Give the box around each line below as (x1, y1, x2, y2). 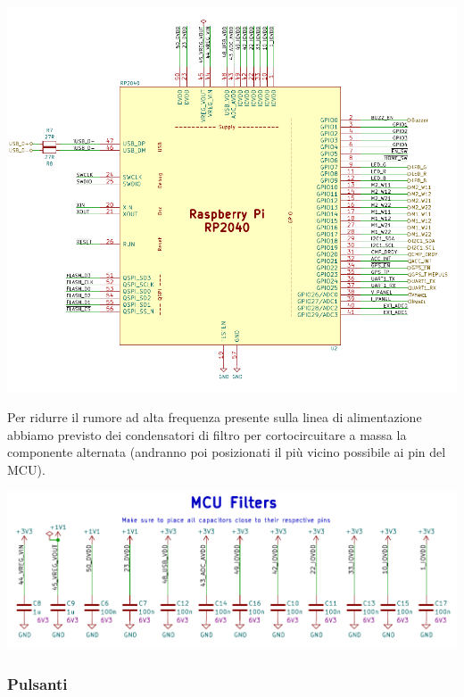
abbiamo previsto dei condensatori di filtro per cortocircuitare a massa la (7, 425, 407, 444)
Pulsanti (7, 672, 68, 694)
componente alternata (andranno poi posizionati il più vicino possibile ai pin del (7, 443, 446, 461)
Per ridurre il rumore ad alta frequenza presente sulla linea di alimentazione (7, 408, 422, 427)
